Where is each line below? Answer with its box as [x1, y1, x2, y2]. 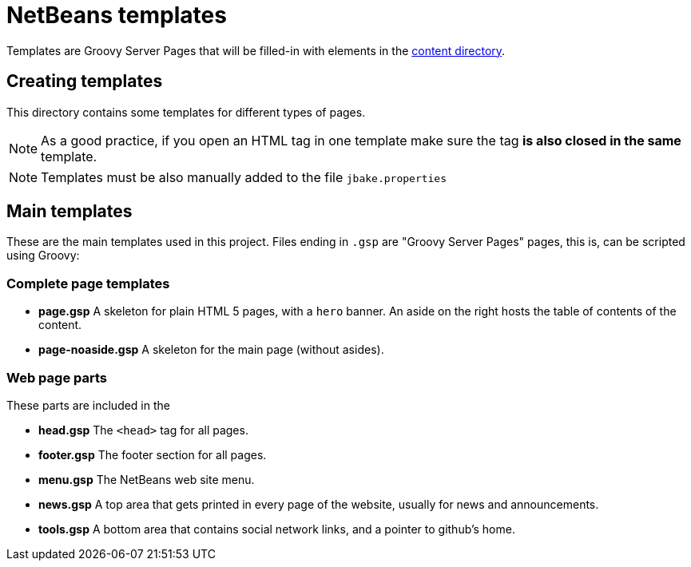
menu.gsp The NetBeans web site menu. [38, 472, 255, 486]
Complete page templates [6, 275, 170, 291]
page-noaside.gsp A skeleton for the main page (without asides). [38, 343, 384, 357]
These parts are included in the [6, 398, 170, 412]
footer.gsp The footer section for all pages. [38, 447, 267, 462]
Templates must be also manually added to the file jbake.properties [41, 169, 447, 185]
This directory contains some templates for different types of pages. [6, 105, 366, 119]
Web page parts [6, 369, 108, 386]
